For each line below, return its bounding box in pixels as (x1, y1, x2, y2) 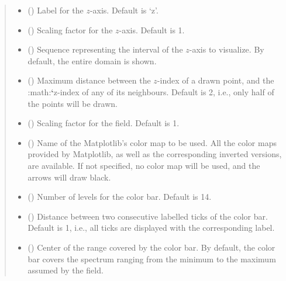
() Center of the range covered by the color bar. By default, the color (27, 241, 275, 253)
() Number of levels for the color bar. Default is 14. (27, 190, 212, 203)
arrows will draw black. (27, 171, 111, 183)
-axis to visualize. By (189, 43, 264, 55)
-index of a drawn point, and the (157, 74, 274, 86)
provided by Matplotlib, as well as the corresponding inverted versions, (27, 148, 282, 160)
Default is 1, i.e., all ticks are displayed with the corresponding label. (27, 221, 275, 234)
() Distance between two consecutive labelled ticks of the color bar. (27, 210, 268, 222)
